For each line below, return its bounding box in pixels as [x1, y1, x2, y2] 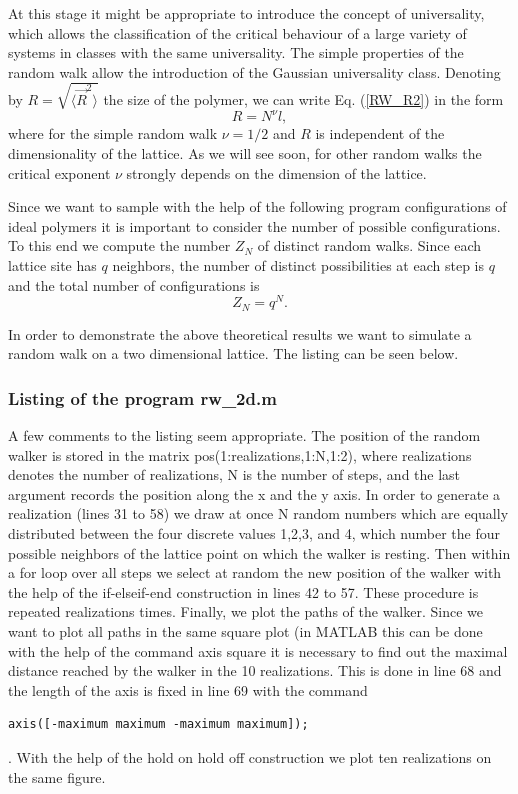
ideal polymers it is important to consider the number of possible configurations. [8, 215, 501, 236]
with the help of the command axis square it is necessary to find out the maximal [8, 640, 508, 661]
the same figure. [8, 766, 106, 787]
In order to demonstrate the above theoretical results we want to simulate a [8, 323, 472, 344]
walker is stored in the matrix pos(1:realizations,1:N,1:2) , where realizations [8, 444, 472, 465]
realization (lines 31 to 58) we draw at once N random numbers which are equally [8, 503, 509, 524]
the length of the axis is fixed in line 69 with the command [8, 679, 368, 700]
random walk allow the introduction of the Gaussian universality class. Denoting [8, 61, 501, 82]
